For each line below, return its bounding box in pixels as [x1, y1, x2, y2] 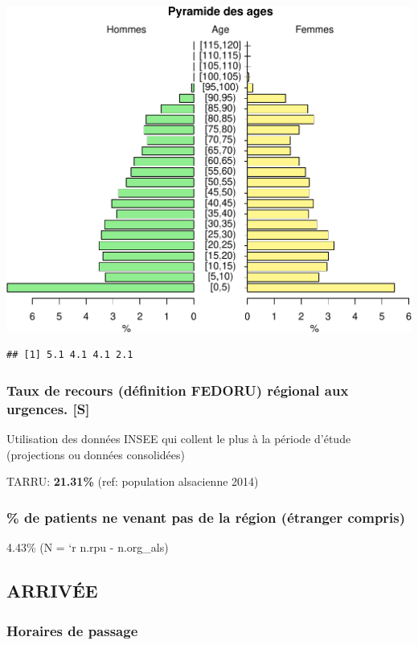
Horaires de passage [6, 620, 138, 640]
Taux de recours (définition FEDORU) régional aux [6, 380, 349, 400]
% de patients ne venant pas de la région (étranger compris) [6, 507, 406, 527]
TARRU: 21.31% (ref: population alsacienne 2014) [6, 473, 259, 490]
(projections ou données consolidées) [6, 446, 186, 462]
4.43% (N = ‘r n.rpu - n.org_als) [6, 539, 169, 556]
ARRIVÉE [6, 578, 98, 603]
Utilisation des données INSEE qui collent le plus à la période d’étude [6, 430, 351, 447]
